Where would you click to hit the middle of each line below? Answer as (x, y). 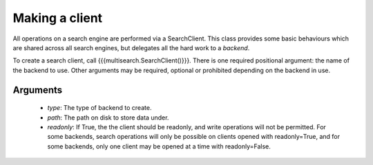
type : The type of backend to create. (99, 108)
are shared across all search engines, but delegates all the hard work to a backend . (131, 47)
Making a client (58, 18)
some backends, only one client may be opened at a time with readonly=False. (159, 146)
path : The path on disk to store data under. (108, 118)
